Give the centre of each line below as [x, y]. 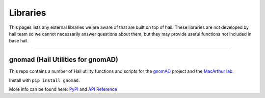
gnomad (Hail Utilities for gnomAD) [64, 60]
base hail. [19, 41]
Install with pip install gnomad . [45, 80]
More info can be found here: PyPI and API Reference [63, 89]
